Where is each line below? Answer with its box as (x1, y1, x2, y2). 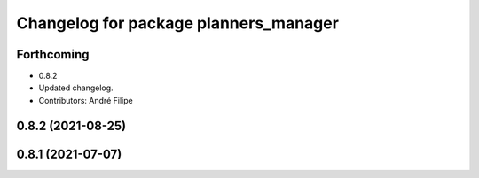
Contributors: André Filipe (38, 95, 133, 105)
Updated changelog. (38, 82, 114, 93)
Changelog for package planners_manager (16, 13, 339, 33)
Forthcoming (16, 47, 90, 62)
